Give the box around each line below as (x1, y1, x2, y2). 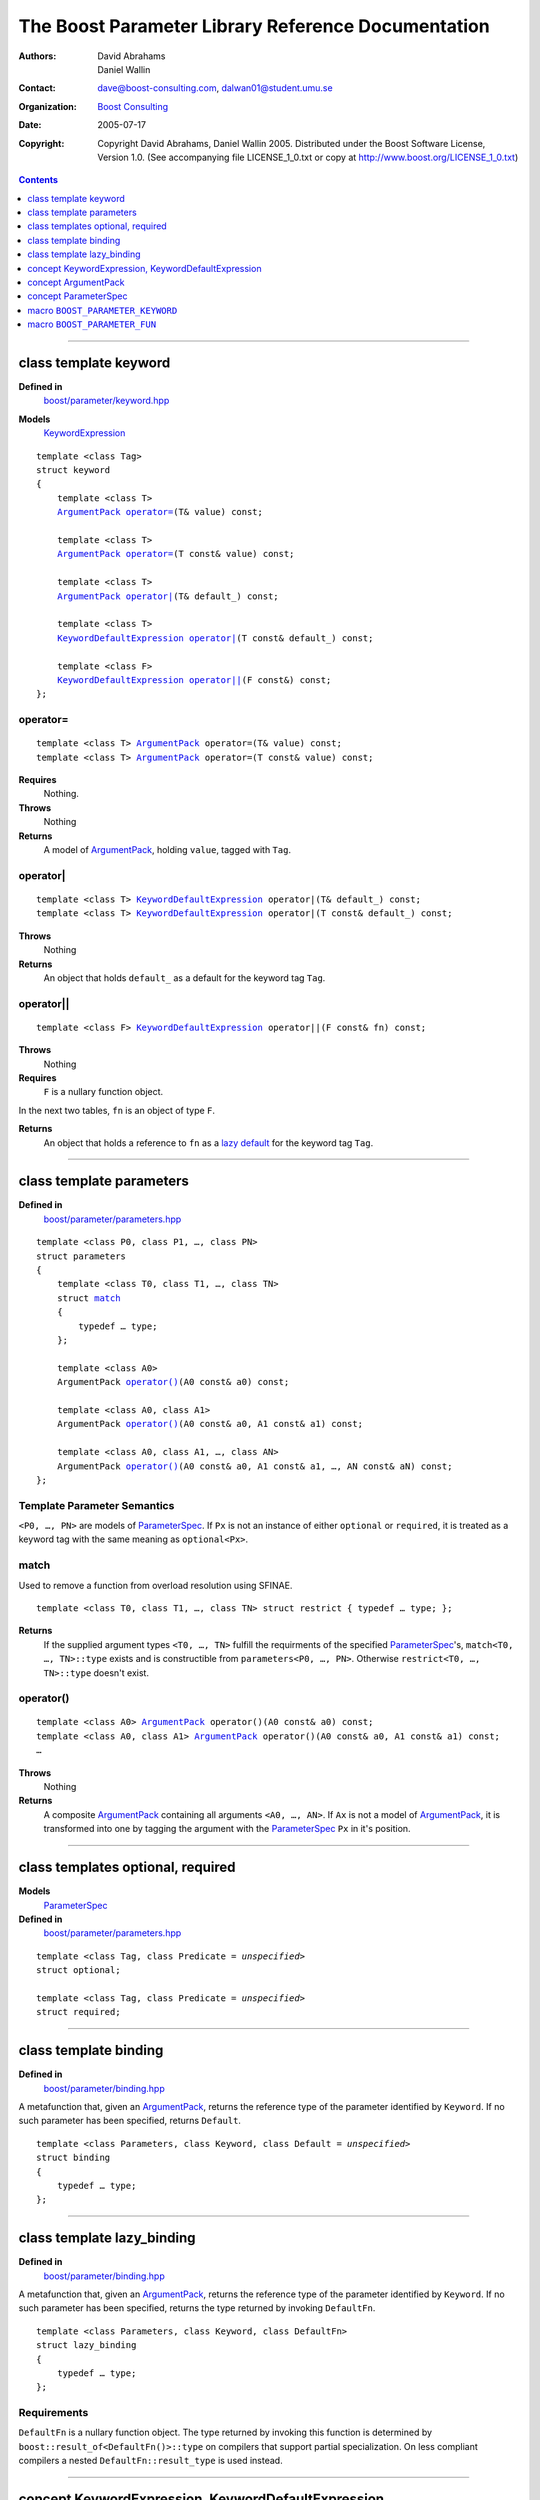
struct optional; (36, 1965, 121, 1976)
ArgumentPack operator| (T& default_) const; (56, 590, 279, 602)
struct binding (36, 2152, 111, 2164)
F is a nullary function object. (43, 1086, 164, 1098)
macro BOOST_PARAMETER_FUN (27, 318, 157, 330)
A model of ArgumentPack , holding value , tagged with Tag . (43, 843, 292, 855)
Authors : (18, 50, 57, 62)
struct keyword (36, 465, 111, 476)
